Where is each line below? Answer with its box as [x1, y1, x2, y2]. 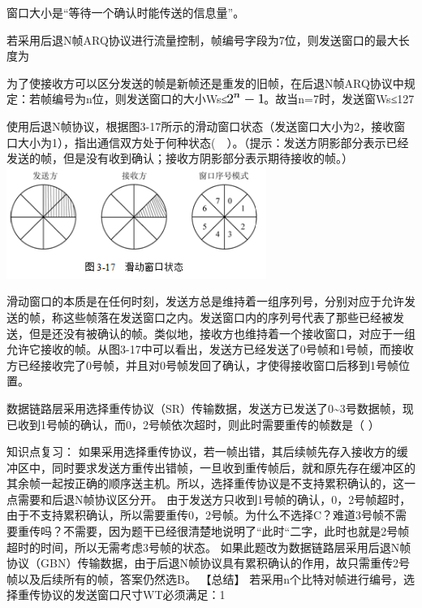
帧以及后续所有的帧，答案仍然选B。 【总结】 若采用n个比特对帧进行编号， [6, 570, 404, 587]
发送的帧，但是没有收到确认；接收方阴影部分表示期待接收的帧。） [6, 150, 353, 167]
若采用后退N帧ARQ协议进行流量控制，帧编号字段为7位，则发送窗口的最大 [6, 31, 398, 48]
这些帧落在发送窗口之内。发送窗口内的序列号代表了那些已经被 [62, 308, 393, 325]
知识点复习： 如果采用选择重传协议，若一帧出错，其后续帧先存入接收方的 [6, 443, 397, 460]
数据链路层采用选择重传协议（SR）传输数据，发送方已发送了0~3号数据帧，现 [6, 399, 414, 416]
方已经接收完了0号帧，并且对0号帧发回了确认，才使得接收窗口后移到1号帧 [6, 356, 398, 373]
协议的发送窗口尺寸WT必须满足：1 [40, 586, 226, 603]
